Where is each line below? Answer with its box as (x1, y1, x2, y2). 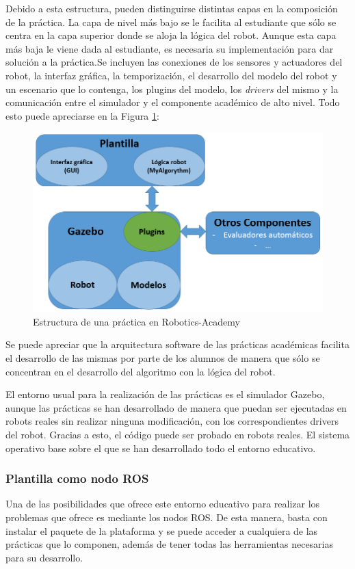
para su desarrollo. (5, 550, 83, 564)
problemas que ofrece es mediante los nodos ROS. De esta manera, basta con (5, 510, 328, 524)
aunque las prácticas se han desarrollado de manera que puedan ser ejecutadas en (5, 400, 347, 414)
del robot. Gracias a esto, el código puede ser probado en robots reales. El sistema (5, 427, 350, 441)
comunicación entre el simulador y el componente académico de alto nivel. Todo (5, 95, 340, 109)
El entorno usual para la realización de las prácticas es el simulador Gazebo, (5, 387, 325, 401)
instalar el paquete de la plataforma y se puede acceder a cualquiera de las (5, 523, 318, 538)
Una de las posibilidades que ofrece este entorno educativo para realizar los (5, 497, 320, 511)
